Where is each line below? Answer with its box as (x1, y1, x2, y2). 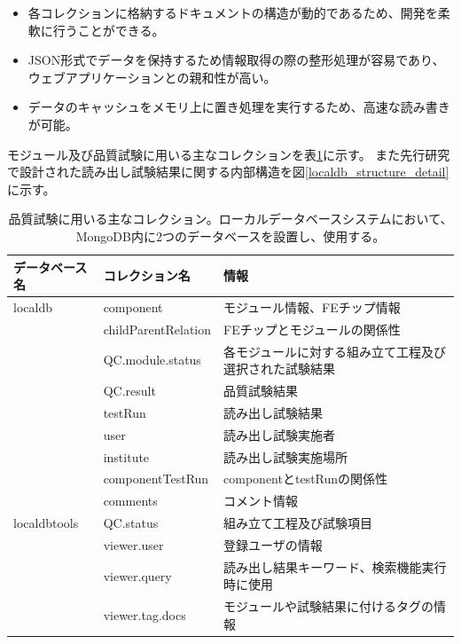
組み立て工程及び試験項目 (223, 514, 373, 532)
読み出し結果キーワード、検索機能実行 (223, 557, 447, 576)
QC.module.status (103, 350, 201, 369)
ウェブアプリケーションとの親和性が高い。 (27, 67, 277, 86)
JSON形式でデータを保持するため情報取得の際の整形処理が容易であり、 (27, 51, 445, 69)
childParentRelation (103, 319, 212, 338)
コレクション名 (103, 266, 191, 285)
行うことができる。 (52, 20, 165, 39)
